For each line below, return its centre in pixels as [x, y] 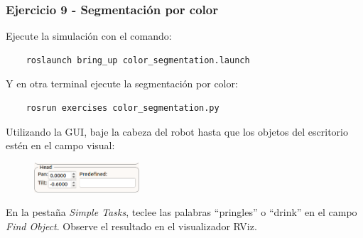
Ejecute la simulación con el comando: [89, 36]
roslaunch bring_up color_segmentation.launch [138, 60]
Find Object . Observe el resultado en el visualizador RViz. [131, 226]
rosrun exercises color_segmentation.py [123, 108]
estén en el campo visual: [60, 145]
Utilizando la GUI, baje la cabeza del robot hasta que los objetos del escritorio [177, 131]
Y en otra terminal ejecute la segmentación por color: [122, 83]
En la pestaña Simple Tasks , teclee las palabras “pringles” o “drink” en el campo [181, 212]
